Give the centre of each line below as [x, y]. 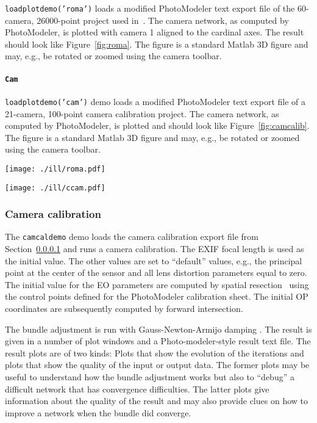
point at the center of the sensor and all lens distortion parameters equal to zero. [156, 273]
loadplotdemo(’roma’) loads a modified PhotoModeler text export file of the [150, 8]
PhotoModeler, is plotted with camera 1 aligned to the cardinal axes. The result [155, 32]
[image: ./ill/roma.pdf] [55, 169]
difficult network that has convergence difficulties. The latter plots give [137, 389]
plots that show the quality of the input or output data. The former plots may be [157, 365]
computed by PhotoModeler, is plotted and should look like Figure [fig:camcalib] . [157, 125]
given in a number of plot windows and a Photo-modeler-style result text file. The [158, 341]
